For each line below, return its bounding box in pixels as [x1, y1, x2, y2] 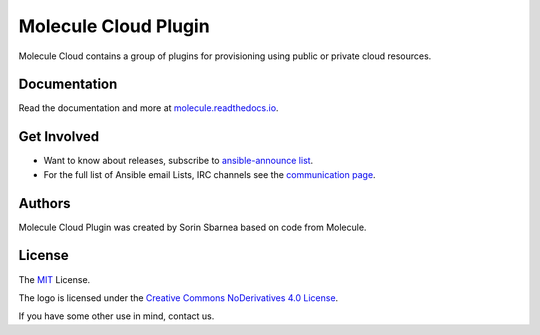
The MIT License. [18, 273, 91, 285]
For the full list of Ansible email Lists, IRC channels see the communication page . [43, 168, 376, 180]
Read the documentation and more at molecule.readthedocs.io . [18, 102, 279, 114]
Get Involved [18, 128, 100, 145]
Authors [18, 195, 71, 212]
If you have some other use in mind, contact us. [18, 310, 215, 322]
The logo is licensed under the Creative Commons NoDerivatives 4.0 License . [18, 291, 339, 304]
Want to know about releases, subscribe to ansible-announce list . [43, 155, 314, 167]
